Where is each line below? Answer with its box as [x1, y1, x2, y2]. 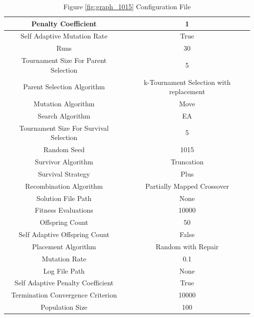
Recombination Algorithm [25, 180, 103, 191]
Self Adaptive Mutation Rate [21, 31, 107, 41]
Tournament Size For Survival [19, 122, 109, 133]
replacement [169, 86, 205, 97]
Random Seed [43, 144, 85, 155]
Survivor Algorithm [35, 156, 93, 166]
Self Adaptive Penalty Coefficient [14, 278, 114, 288]
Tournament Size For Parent [21, 55, 107, 65]
